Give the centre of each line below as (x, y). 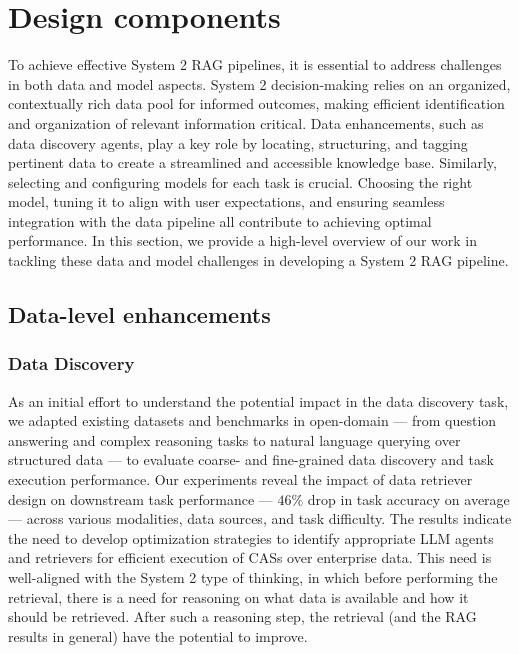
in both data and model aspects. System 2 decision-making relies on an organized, (259, 83)
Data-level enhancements (139, 314)
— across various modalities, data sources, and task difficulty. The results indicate (260, 518)
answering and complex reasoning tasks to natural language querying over (234, 439)
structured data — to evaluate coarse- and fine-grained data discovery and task (251, 459)
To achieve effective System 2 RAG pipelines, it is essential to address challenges (255, 64)
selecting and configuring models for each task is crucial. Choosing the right (240, 181)
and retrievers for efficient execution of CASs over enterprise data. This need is (250, 557)
